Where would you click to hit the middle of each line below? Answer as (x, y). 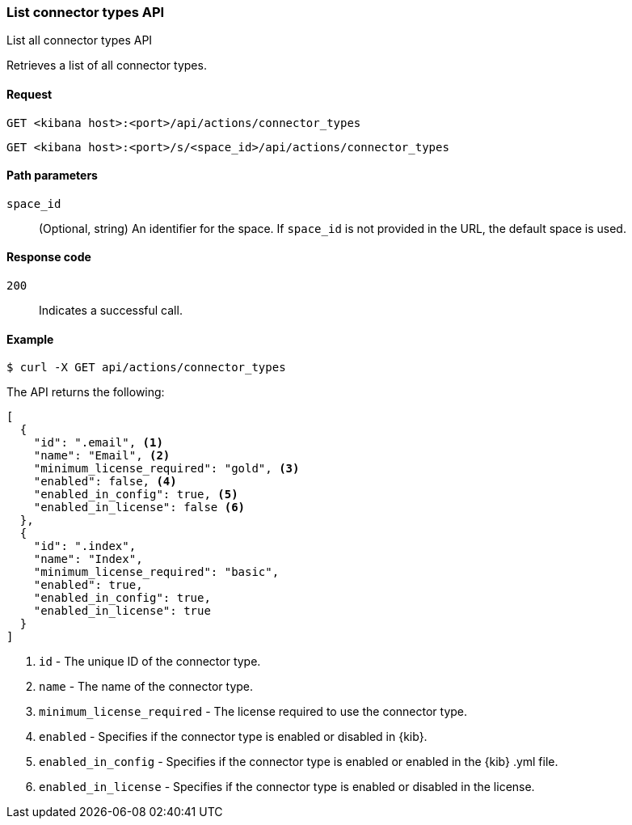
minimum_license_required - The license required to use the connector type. (253, 712)
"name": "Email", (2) (102, 456)
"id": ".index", (85, 546)
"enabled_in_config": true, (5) (136, 495)
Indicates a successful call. (111, 311)
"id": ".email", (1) (98, 443)
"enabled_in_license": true (122, 611)
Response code (49, 257)
